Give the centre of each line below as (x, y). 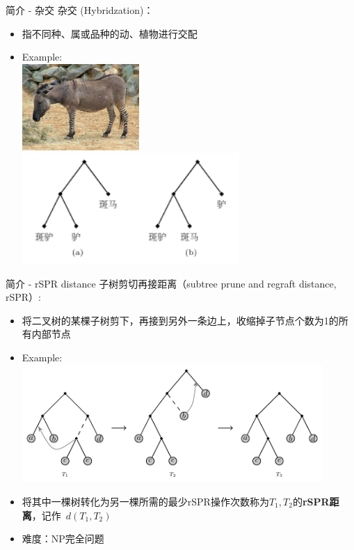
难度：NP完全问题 (63, 539)
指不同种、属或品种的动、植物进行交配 (110, 33)
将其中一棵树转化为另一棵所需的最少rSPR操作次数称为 (145, 501)
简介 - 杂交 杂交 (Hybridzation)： (80, 10)
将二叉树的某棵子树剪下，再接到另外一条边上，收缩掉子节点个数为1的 (180, 320)
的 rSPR (311, 501)
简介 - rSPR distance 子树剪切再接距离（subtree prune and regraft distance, (171, 283)
